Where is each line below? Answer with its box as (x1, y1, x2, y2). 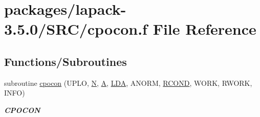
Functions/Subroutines (4, 53, 127, 69)
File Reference (153, 18, 256, 39)
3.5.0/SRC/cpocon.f (4, 18, 147, 39)
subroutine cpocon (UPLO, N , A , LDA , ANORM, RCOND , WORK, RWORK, (4, 77, 252, 88)
